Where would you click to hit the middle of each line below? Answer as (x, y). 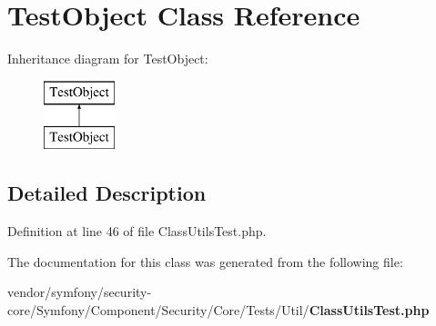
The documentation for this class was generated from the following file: (205, 261)
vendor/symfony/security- (80, 292)
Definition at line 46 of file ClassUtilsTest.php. (137, 231)
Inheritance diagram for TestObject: (108, 59)
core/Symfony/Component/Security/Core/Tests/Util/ (158, 309)
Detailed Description (107, 193)
